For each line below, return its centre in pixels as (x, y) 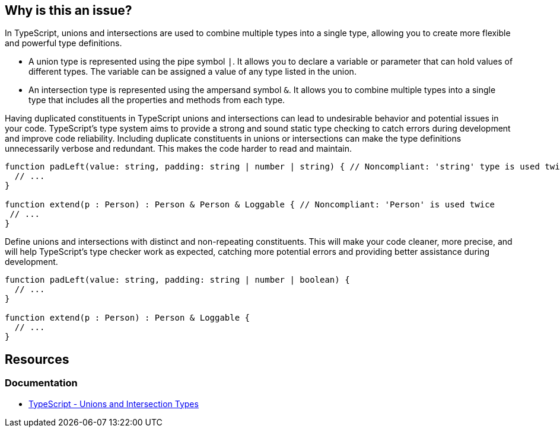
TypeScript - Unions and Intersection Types (114, 404)
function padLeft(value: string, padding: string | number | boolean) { (177, 280)
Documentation (41, 383)
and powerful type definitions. (63, 43)
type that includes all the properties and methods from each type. (157, 100)
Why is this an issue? (69, 10)
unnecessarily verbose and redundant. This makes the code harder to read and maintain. (179, 149)
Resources (37, 359)
